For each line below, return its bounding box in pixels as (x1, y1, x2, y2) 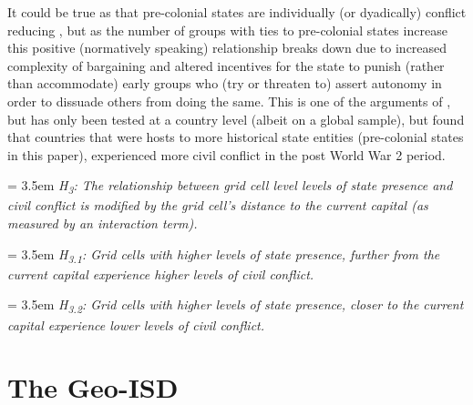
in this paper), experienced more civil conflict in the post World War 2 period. (7, 145, 446, 164)
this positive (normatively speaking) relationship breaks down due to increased (7, 38, 447, 57)
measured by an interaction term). (7, 214, 198, 233)
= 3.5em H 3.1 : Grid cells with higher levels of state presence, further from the (7, 244, 440, 266)
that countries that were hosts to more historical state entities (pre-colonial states (7, 127, 464, 147)
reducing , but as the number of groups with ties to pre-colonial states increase (7, 20, 447, 39)
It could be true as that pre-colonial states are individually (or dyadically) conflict (7, 3, 467, 21)
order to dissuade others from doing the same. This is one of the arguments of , (7, 91, 451, 110)
